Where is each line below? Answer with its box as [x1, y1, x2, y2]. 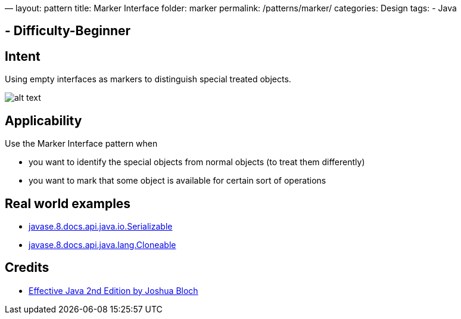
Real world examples [5, 196, 131, 211]
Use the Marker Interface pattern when [5, 138, 158, 149]
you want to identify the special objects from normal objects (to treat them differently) [29, 157, 365, 168]
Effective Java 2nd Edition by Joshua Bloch [29, 285, 198, 296]
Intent [5, 48, 41, 64]
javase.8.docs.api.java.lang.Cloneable [29, 239, 176, 250]
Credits [5, 260, 49, 275]
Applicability [5, 113, 82, 128]
